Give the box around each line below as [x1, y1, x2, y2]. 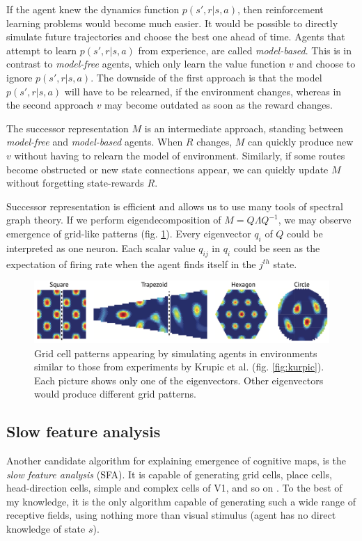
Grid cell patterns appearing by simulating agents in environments [34, 345, 317, 360]
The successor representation [6, 120, 129, 135]
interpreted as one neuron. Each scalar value [6, 240, 196, 255]
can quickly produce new [248, 134, 354, 149]
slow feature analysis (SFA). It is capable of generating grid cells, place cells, [6, 466, 332, 481]
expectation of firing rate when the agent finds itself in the [6, 256, 256, 271]
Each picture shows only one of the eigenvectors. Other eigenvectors [34, 373, 324, 387]
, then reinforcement [237, 2, 324, 16]
